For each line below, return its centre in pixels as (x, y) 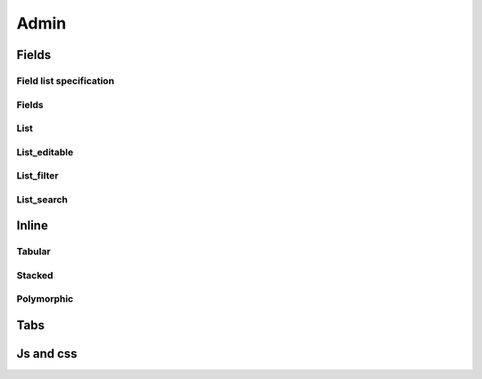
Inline (32, 226)
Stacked (35, 275)
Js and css (47, 354)
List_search (42, 199)
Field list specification (66, 80)
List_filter (37, 176)
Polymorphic (45, 299)
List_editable (45, 152)
